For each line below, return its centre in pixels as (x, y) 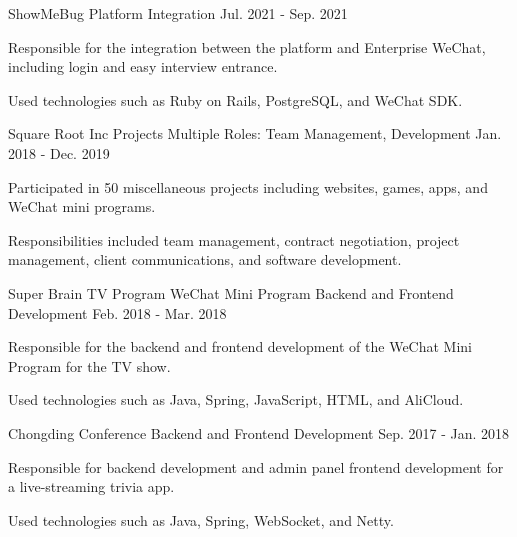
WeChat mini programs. (82, 206)
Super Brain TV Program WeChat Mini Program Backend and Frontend (231, 292)
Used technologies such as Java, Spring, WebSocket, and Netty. (201, 519)
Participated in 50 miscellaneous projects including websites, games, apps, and (248, 186)
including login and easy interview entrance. (143, 66)
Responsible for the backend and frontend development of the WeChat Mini (240, 346)
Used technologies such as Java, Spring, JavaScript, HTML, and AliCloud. (236, 399)
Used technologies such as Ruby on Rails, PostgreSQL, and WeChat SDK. (235, 99)
